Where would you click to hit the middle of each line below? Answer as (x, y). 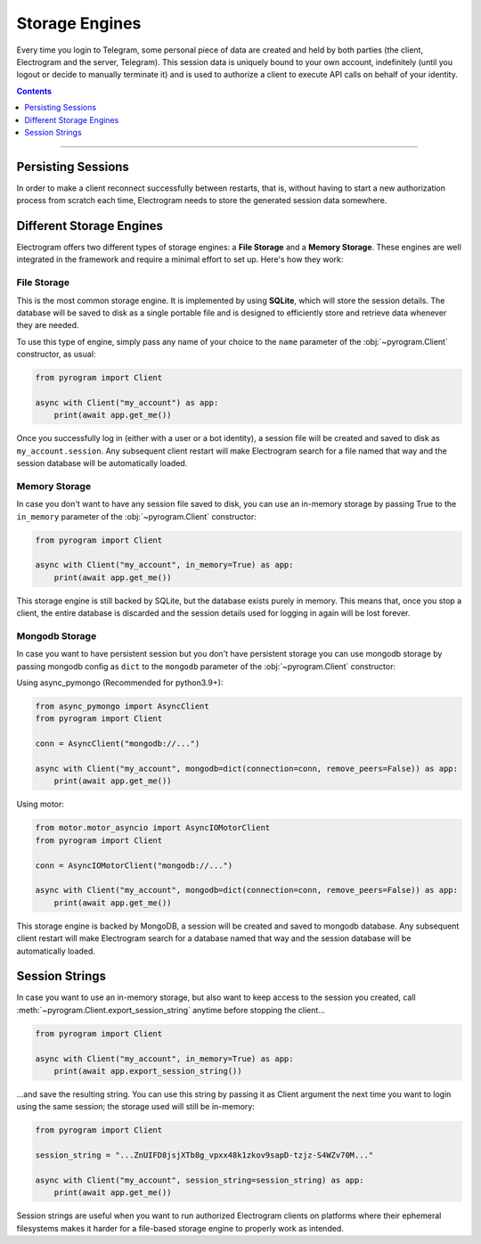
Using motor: (40, 804)
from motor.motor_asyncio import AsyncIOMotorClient (153, 828)
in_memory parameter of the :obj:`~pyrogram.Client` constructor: (137, 516)
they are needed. (48, 325)
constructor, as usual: (56, 354)
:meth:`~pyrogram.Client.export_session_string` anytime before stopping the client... (171, 1010)
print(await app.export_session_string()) (148, 1071)
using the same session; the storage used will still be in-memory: (136, 1107)
